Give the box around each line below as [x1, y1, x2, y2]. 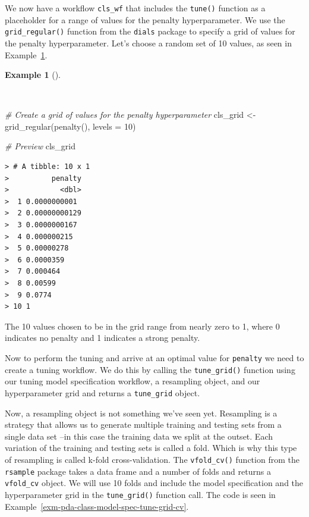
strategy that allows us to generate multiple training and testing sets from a [5, 418, 282, 431]
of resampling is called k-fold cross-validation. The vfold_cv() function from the [5, 453, 299, 465]
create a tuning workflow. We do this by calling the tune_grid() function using [5, 363, 295, 375]
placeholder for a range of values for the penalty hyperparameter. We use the [5, 13, 285, 26]
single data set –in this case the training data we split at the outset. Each [5, 430, 273, 442]
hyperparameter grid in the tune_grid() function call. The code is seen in [5, 488, 276, 500]
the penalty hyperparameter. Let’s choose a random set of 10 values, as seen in [5, 36, 292, 49]
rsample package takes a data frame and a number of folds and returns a [5, 465, 271, 477]
